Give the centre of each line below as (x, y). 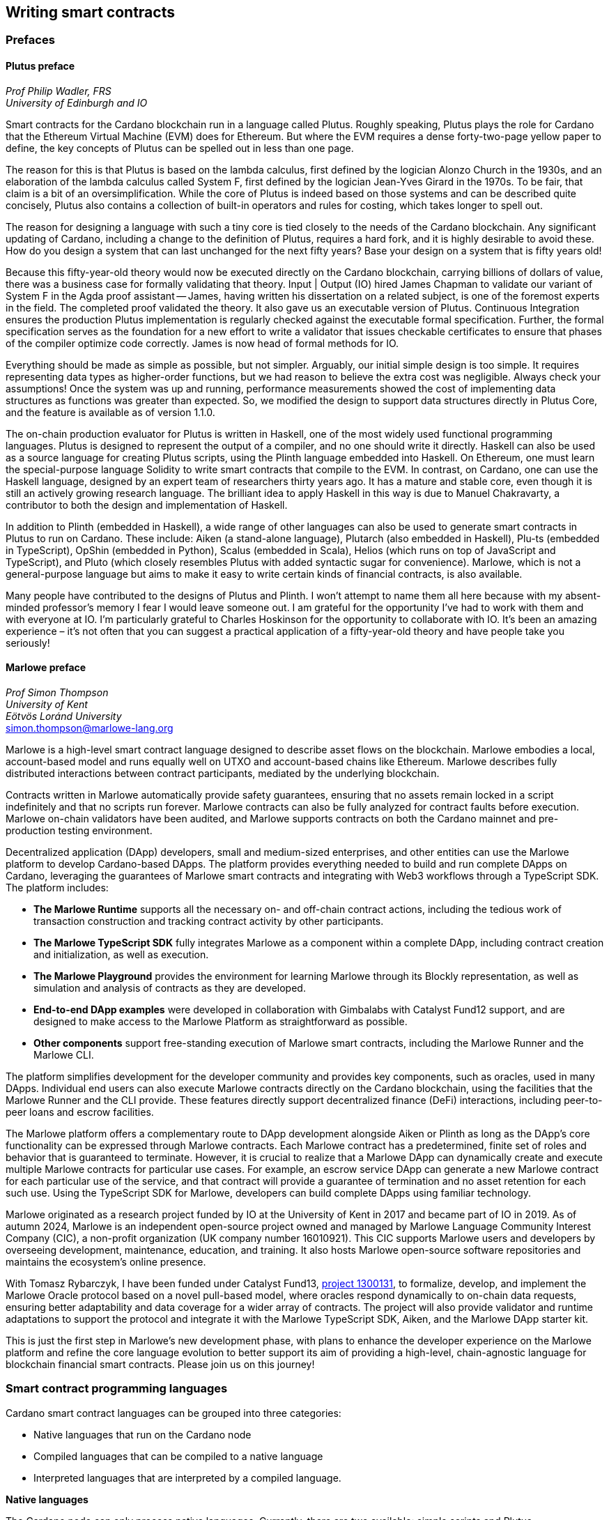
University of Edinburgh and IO (77, 102)
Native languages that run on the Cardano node (142, 1434)
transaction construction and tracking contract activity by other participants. (209, 921)
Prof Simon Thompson (57, 692)
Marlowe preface (46, 668)
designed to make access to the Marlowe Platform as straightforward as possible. (221, 1021)
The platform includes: (57, 887)
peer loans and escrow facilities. (80, 1112)
